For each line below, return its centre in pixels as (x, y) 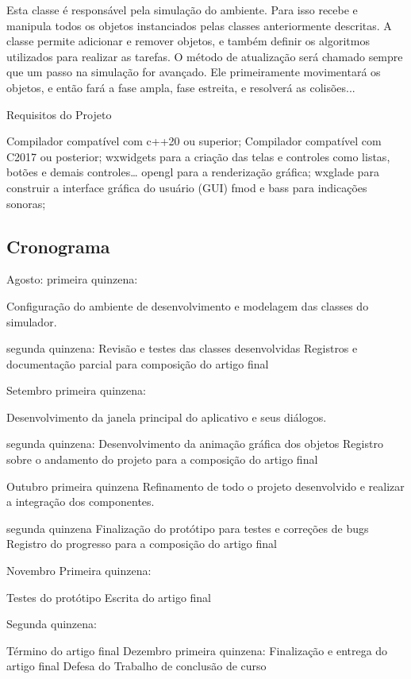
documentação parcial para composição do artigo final (138, 363)
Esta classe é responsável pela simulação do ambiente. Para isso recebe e (182, 10)
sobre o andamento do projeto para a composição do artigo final (162, 459)
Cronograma (58, 246)
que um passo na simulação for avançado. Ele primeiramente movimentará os (194, 72)
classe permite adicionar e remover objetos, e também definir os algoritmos (188, 41)
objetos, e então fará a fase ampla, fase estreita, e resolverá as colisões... (181, 87)
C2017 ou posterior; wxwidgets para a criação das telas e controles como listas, (198, 156)
